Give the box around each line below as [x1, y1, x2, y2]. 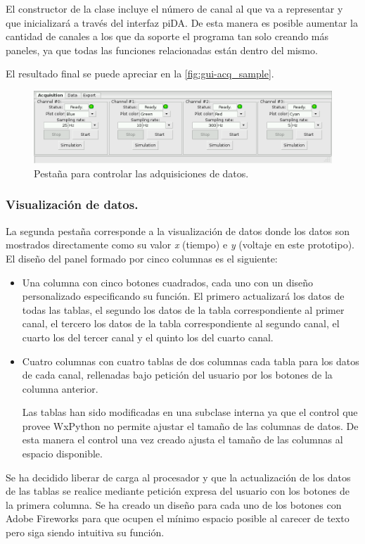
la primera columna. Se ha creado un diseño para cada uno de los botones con [6, 497, 342, 512]
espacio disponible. [22, 446, 103, 461]
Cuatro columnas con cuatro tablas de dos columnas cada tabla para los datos [22, 353, 359, 368]
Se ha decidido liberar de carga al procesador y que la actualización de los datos [6, 469, 351, 484]
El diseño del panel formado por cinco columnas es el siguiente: [6, 251, 278, 265]
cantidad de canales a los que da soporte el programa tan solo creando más [6, 29, 329, 44]
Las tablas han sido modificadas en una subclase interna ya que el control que [22, 405, 358, 419]
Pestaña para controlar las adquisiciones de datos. [34, 165, 249, 180]
